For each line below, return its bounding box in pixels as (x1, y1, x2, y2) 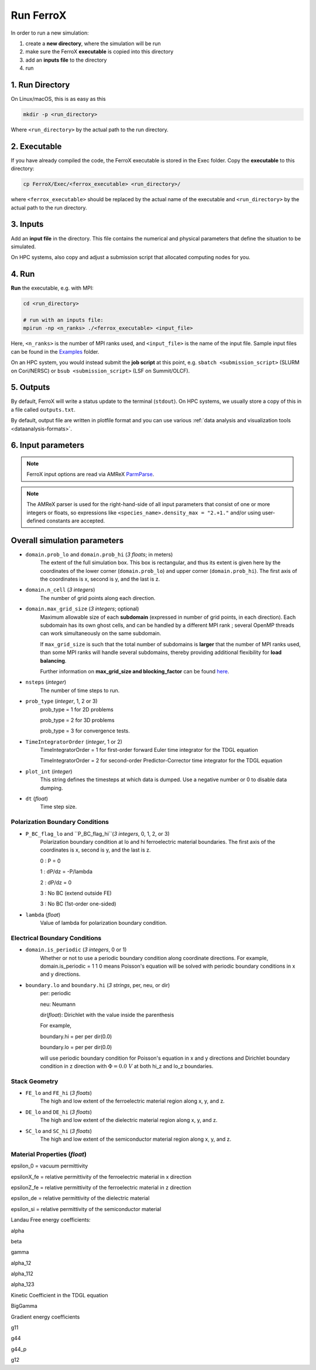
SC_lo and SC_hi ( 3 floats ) (25, 1127, 92, 1134)
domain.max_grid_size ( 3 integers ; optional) (25, 605, 139, 612)
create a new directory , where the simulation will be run (25, 40, 161, 47)
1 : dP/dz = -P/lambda (40, 868, 93, 875)
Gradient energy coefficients (11, 1313, 80, 1320)
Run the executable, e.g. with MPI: (11, 284, 94, 291)
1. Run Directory (11, 80, 70, 90)
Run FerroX (11, 9, 67, 22)
